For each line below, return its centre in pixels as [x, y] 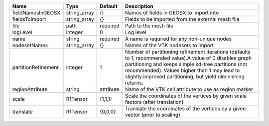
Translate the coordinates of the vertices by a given [185, 108]
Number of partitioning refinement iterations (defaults [188, 52]
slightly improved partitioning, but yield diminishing [185, 77]
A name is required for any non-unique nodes [178, 39]
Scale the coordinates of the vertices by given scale [186, 96]
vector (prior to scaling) [152, 115]
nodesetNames [30, 45]
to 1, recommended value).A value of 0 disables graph [188, 58]
